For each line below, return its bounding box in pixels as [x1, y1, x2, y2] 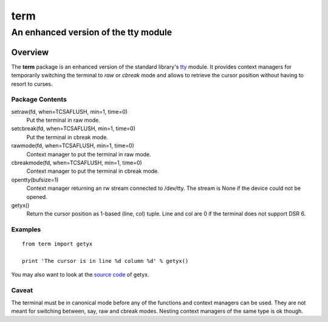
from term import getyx [22, 240, 93, 248]
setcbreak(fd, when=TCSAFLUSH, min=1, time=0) [11, 125, 136, 132]
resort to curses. [11, 80, 53, 88]
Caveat [11, 286, 33, 295]
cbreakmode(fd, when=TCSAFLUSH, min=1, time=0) [11, 159, 142, 166]
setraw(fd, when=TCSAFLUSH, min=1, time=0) [11, 108, 128, 115]
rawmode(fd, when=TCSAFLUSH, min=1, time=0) [11, 142, 135, 149]
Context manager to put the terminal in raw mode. [26, 150, 151, 158]
